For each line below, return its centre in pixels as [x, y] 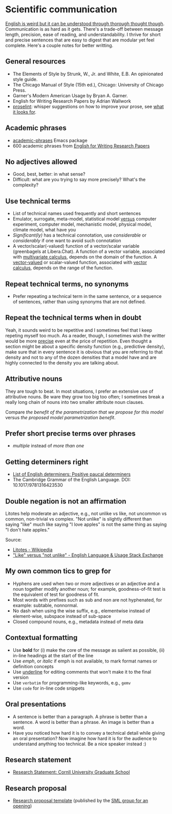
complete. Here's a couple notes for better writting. [59, 45]
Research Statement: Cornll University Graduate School [71, 772]
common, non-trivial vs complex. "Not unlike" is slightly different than [79, 519]
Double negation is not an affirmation [66, 501]
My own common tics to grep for [58, 571]
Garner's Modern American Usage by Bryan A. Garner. [70, 95]
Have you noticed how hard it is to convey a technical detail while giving [89, 733]
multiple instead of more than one [48, 446]
